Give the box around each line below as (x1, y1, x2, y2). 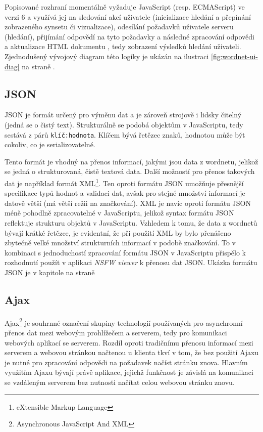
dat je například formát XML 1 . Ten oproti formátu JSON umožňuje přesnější (5, 176, 244, 188)
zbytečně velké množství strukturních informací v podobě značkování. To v (5, 237, 236, 248)
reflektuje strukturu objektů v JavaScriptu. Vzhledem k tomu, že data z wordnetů (5, 218, 257, 228)
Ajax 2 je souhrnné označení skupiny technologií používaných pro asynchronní (5, 316, 243, 328)
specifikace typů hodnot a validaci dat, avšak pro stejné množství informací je (5, 188, 245, 198)
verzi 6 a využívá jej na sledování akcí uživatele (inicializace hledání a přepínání (5, 11, 251, 22)
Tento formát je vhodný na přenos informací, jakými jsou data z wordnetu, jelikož (5, 156, 258, 166)
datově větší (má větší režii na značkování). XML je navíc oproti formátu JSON (5, 197, 251, 208)
